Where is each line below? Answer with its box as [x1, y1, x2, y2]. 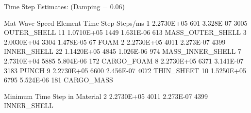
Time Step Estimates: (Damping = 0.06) [4, 1, 125, 11]
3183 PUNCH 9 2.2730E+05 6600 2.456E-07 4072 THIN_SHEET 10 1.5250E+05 [4, 65, 246, 75]
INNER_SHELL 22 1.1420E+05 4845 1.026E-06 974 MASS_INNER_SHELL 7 [4, 46, 241, 56]
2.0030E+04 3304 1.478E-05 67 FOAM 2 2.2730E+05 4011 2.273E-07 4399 [4, 36, 226, 47]
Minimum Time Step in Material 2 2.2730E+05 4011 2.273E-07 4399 [4, 91, 208, 101]
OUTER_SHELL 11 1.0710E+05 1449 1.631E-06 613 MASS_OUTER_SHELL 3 [4, 27, 247, 37]
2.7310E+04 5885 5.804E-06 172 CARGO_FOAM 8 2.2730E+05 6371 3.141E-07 [4, 55, 244, 65]
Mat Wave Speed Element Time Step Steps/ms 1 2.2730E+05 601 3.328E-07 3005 [4, 17, 248, 28]
